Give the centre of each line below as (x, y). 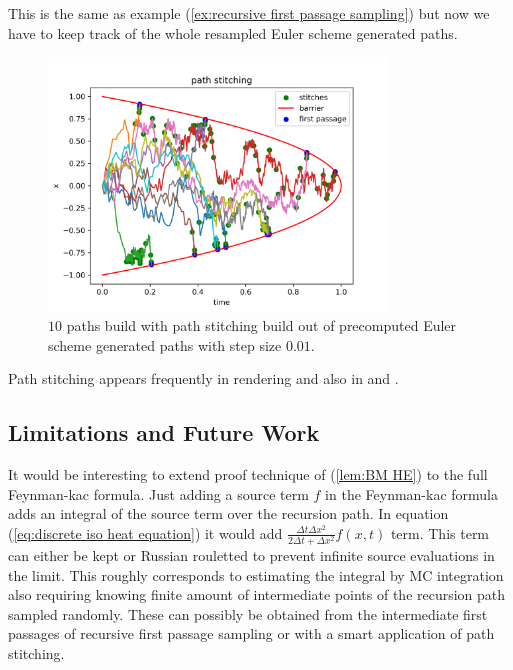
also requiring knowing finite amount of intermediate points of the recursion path (257, 594)
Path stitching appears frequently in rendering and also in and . (203, 378)
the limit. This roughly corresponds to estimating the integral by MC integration (256, 574)
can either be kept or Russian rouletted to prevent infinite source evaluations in (251, 555)
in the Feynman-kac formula (412, 493)
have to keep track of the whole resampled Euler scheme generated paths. (233, 32)
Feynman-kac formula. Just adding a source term (158, 493)
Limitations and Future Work (164, 432)
